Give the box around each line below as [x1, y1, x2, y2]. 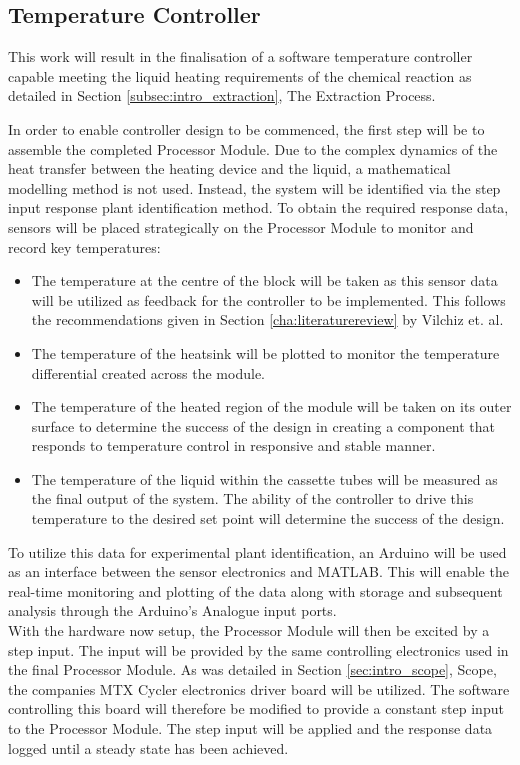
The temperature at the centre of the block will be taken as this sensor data [31, 270, 498, 291]
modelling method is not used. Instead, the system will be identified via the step [8, 177, 501, 198]
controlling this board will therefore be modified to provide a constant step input [8, 698, 504, 719]
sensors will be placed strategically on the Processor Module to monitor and [8, 216, 474, 237]
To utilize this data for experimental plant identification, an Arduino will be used [8, 541, 507, 562]
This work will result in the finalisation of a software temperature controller [8, 46, 473, 67]
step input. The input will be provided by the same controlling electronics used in [8, 639, 509, 660]
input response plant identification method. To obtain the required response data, [8, 197, 509, 218]
